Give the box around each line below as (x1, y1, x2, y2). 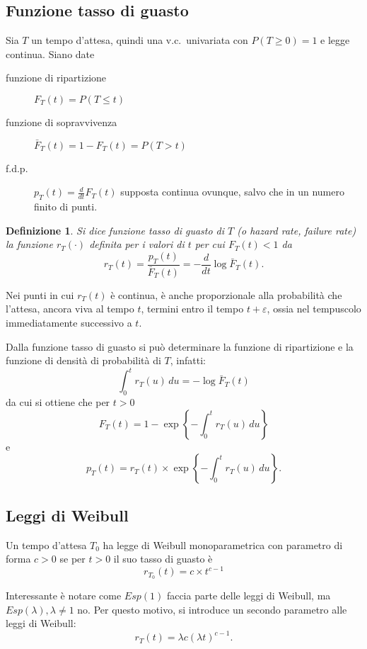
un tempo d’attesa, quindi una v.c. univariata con (31, 33, 248, 47)
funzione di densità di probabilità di (6, 353, 161, 368)
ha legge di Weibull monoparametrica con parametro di (103, 537, 343, 552)
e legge (320, 33, 350, 47)
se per (59, 551, 86, 566)
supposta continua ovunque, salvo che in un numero (120, 184, 344, 199)
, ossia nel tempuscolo (267, 301, 361, 316)
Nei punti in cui (6, 287, 74, 302)
